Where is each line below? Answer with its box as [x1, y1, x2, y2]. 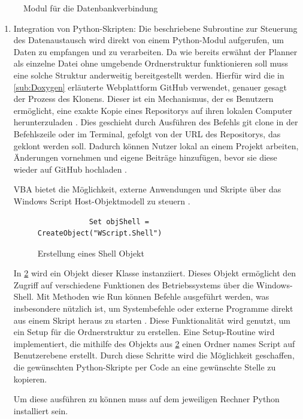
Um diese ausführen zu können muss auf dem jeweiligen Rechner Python [13, 393, 280, 405]
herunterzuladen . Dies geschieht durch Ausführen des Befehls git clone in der [13, 116, 298, 128]
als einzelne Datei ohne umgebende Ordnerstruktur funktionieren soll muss [13, 57, 288, 70]
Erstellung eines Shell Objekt [37, 246, 144, 259]
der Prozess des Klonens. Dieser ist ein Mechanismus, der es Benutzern [13, 92, 274, 105]
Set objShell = [89, 217, 149, 226]
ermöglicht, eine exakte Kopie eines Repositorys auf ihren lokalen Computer [13, 104, 293, 116]
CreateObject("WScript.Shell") [37, 229, 162, 238]
